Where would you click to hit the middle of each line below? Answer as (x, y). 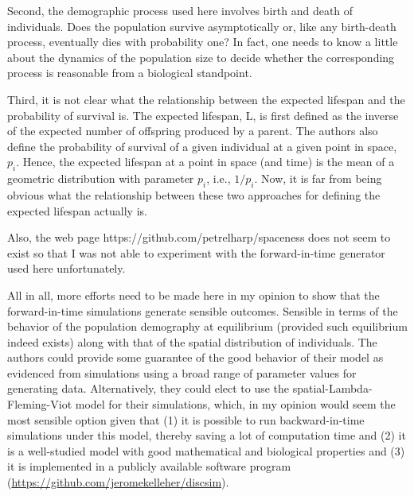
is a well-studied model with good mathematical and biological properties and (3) (206, 450)
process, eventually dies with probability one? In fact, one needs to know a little (203, 42)
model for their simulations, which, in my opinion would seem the (235, 404)
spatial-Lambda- (332, 388)
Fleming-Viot (40, 404)
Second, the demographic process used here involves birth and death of (180, 10)
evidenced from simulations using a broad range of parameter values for (182, 372)
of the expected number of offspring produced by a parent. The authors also (193, 131)
